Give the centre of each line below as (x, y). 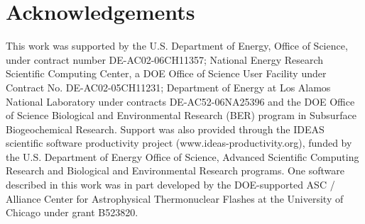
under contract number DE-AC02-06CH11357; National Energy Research (165, 59)
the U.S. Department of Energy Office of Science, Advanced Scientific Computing (182, 156)
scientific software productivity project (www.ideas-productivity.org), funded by (179, 143)
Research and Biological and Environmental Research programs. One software (175, 170)
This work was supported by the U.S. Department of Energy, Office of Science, (177, 46)
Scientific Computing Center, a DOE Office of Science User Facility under (166, 73)
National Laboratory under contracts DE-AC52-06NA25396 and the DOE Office (180, 101)
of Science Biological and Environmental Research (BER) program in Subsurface (181, 115)
